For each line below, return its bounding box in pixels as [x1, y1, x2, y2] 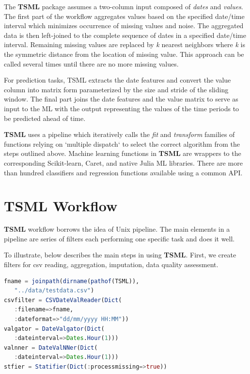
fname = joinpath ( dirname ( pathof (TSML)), [4, 277, 140, 285]
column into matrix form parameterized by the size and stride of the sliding [4, 84, 229, 94]
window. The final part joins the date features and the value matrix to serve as [4, 94, 238, 104]
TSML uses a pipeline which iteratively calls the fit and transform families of [4, 129, 235, 139]
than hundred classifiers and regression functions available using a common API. [4, 167, 243, 177]
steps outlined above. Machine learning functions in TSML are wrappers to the [4, 148, 241, 158]
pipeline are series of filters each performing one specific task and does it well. [4, 233, 235, 243]
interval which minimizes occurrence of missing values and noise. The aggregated [4, 20, 244, 31]
